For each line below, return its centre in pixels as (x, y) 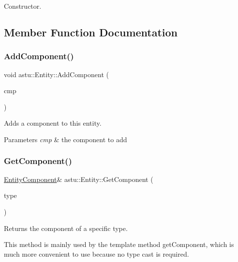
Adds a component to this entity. (53, 123)
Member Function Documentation (91, 32)
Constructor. (23, 6)
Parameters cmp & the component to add (66, 139)
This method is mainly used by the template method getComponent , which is (119, 244)
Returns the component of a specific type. (66, 228)
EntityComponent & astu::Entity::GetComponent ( (79, 179)
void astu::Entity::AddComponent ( (56, 74)
